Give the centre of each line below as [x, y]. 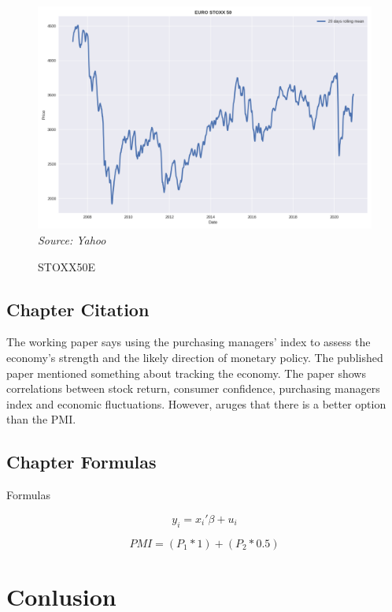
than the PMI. [41, 419]
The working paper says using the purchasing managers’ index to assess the [189, 342]
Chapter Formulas [81, 462]
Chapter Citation [78, 309]
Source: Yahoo [72, 239]
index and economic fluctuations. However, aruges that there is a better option [196, 403]
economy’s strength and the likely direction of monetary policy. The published [195, 357]
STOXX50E [67, 266]
